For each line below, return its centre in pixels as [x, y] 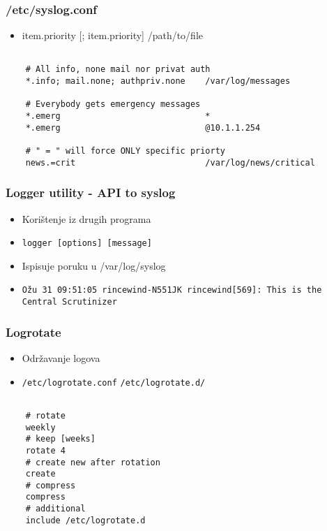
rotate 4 [45, 450]
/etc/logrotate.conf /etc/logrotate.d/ [114, 383]
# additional [55, 509]
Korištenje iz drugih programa [86, 218]
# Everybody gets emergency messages [113, 104]
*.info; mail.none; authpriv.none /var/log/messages [158, 81]
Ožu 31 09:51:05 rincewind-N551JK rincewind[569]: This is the [172, 290]
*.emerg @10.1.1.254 [143, 128]
